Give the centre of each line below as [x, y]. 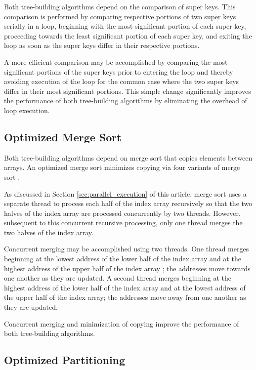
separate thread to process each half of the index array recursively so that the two [128, 203]
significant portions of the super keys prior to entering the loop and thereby [119, 71]
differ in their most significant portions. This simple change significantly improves [128, 91]
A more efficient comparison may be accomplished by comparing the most [116, 62]
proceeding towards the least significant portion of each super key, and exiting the [128, 35]
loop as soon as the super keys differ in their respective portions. [102, 45]
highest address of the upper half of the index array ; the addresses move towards [127, 268]
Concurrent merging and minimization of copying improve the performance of [122, 323]
